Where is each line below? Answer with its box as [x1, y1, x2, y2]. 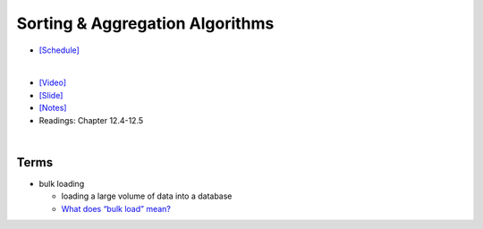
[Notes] [38, 103, 67, 114]
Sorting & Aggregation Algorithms [16, 13, 275, 33]
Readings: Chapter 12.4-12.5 [38, 114, 144, 125]
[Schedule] [38, 45, 80, 55]
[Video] [38, 77, 67, 89]
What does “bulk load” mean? [61, 203, 172, 214]
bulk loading [38, 178, 85, 189]
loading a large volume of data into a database [61, 191, 233, 201]
